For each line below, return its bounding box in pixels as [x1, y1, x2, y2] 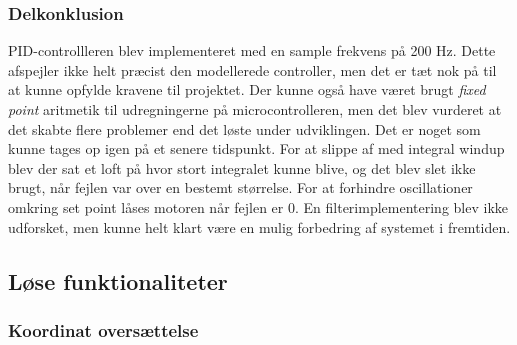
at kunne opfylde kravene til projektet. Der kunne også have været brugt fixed [8, 79, 486, 100]
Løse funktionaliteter [8, 265, 228, 296]
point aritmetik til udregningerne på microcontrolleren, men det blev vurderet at [8, 99, 502, 119]
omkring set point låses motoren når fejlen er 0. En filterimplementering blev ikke [8, 196, 508, 217]
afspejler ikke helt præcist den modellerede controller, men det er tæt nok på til [8, 59, 497, 80]
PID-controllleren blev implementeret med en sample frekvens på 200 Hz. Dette [8, 40, 496, 61]
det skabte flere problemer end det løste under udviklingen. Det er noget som [8, 118, 481, 139]
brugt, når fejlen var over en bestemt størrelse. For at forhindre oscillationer [8, 177, 473, 198]
